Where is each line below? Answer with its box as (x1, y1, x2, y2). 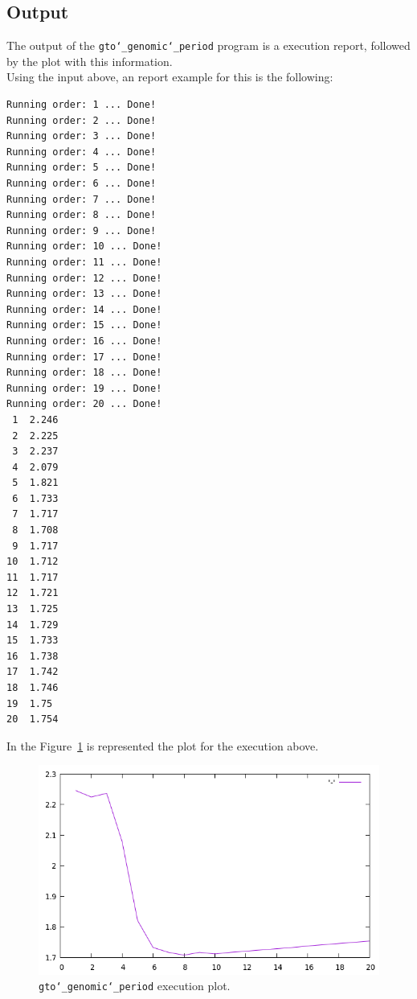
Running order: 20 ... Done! (6, 398, 162, 410)
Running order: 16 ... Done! (6, 335, 162, 347)
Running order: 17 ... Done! (6, 351, 162, 363)
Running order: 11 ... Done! (6, 256, 162, 268)
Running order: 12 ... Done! (6, 272, 162, 284)
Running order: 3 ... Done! (6, 130, 157, 142)
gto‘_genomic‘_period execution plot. (39, 977, 231, 994)
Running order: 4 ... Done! (6, 146, 157, 158)
